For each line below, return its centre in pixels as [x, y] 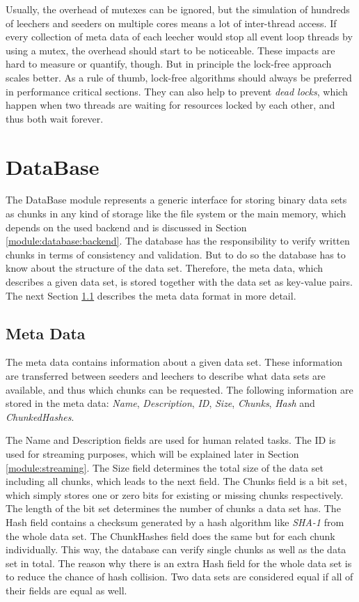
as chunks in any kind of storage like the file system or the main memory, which [176, 214]
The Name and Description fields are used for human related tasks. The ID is [171, 440]
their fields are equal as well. [66, 590]
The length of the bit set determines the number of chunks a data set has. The [173, 508]
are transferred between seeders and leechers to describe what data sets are [166, 376]
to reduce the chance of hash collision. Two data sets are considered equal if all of [179, 577]
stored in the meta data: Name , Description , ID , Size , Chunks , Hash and [160, 403]
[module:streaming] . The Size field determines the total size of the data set [165, 467]
